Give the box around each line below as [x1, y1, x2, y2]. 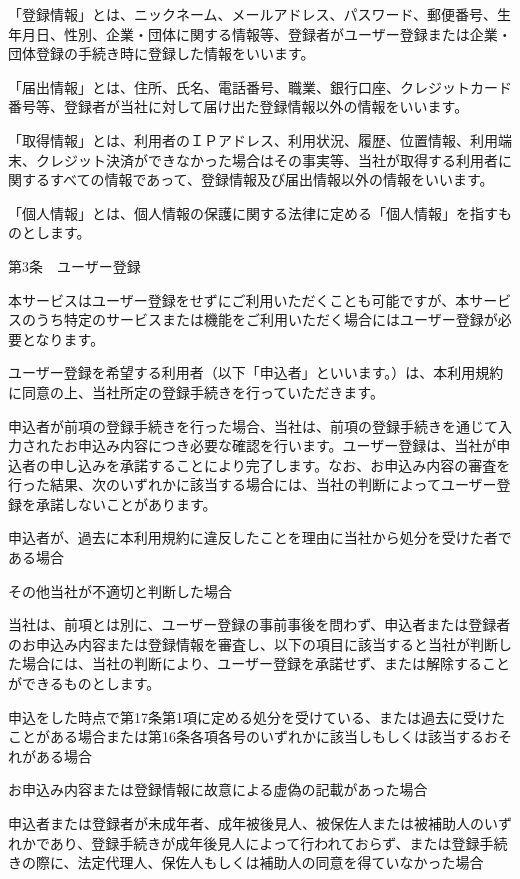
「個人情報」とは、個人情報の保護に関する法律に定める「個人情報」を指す [8, 202, 498, 223]
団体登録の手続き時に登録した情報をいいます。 [8, 43, 315, 64]
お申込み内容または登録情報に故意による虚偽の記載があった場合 [8, 779, 428, 800]
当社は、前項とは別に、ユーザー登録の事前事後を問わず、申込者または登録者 [8, 614, 511, 635]
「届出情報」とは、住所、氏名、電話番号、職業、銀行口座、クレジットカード [8, 76, 512, 97]
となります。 [21, 328, 105, 349]
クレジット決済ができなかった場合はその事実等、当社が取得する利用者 [35, 149, 498, 170]
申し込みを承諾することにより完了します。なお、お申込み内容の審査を [49, 454, 511, 475]
